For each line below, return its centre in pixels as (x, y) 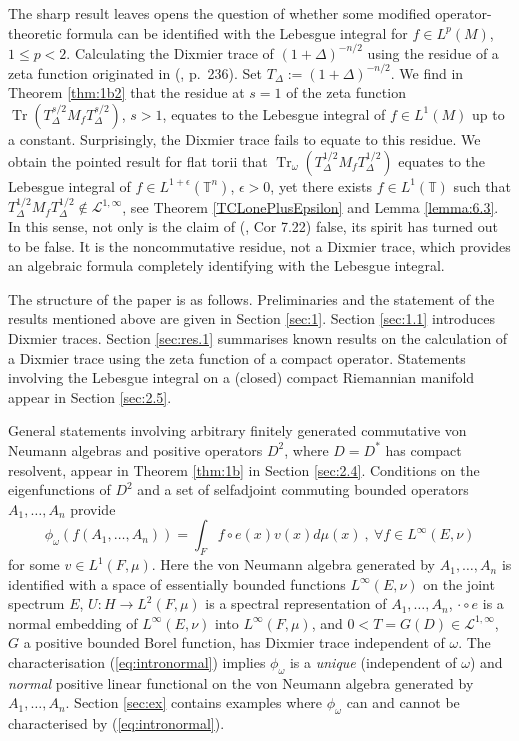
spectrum (36, 603)
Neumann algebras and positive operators (135, 449)
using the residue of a (433, 52)
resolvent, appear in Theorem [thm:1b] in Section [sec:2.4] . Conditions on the (244, 469)
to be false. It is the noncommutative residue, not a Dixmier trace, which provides (259, 245)
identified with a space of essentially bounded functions (177, 583)
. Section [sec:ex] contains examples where (194, 702)
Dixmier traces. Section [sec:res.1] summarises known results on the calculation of (258, 337)
